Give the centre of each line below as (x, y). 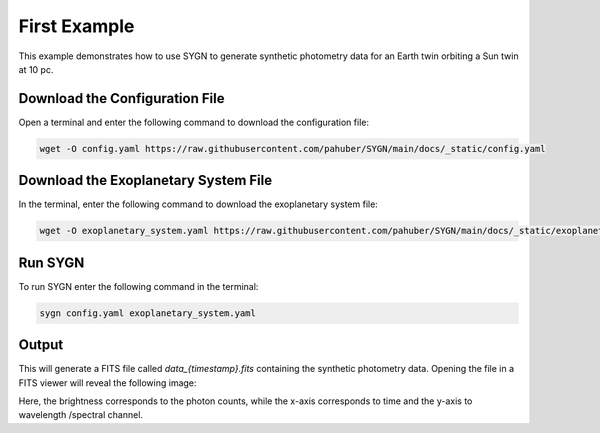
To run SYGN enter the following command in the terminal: (138, 286)
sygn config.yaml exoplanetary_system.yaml (148, 313)
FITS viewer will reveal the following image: (107, 382)
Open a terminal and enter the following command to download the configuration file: (194, 122)
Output (41, 345)
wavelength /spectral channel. (81, 415)
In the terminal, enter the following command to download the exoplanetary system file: (198, 204)
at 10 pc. (36, 69)
